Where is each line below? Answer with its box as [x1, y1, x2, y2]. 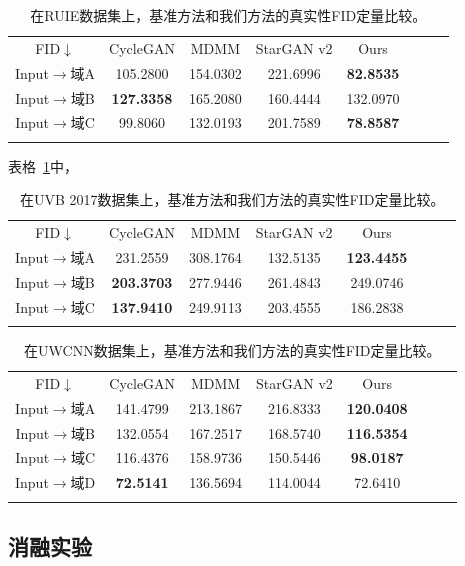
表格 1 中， [8, 155, 78, 176]
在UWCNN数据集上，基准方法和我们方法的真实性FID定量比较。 [24, 340, 441, 361]
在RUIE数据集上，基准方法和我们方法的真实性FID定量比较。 [30, 5, 427, 25]
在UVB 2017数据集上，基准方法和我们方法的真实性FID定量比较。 [19, 189, 445, 210]
